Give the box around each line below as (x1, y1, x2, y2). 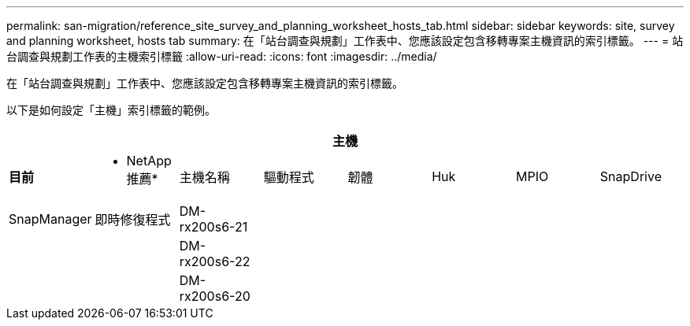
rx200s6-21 (179, 219, 248, 235)
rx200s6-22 (179, 254, 250, 269)
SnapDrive (599, 169, 662, 184)
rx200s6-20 (179, 288, 250, 304)
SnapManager (9, 211, 92, 227)
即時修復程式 (95, 212, 171, 228)
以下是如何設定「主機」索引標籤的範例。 (6, 103, 216, 117)
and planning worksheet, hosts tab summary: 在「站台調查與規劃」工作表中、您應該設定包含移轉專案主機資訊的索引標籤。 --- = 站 (6, 34, 684, 47)
